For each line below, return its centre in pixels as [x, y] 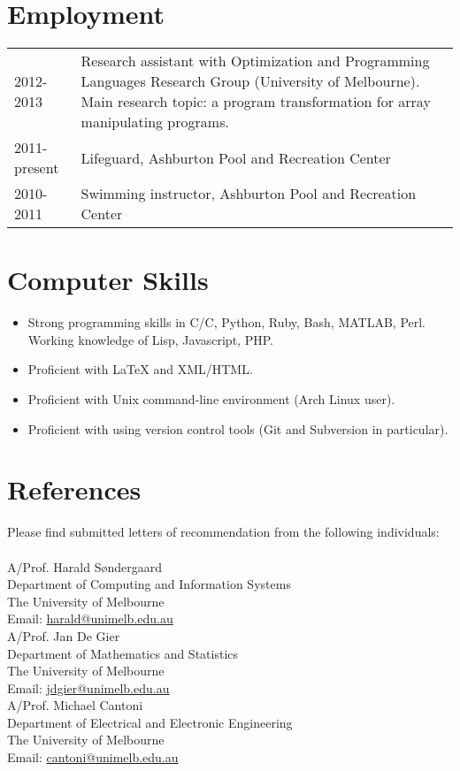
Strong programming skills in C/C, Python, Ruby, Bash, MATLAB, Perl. [227, 322]
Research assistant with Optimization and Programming [255, 61]
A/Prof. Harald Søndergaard [85, 566]
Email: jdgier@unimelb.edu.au [88, 687]
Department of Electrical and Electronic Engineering [150, 722]
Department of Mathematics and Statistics [123, 653]
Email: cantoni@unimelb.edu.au [93, 757]
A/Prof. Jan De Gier [64, 635]
